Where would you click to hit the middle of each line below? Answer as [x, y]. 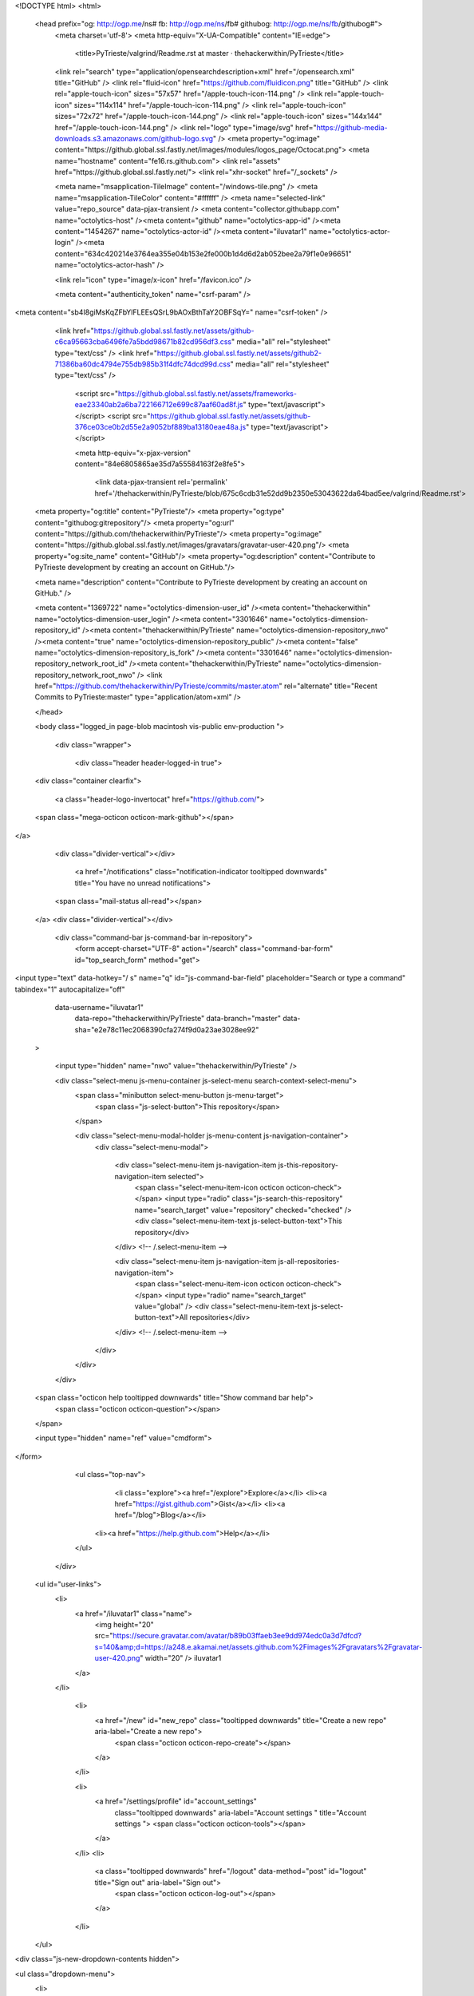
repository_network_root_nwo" [85, 675]
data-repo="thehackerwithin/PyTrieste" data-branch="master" [178, 1019]
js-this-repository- [308, 1165]
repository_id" [58, 630]
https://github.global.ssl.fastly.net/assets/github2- [239, 353]
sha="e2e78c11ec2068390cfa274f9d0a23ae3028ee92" [167, 1029]
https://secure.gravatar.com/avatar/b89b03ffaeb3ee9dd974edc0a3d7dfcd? [237, 1636]
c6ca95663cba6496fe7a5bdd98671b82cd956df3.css [143, 342]
